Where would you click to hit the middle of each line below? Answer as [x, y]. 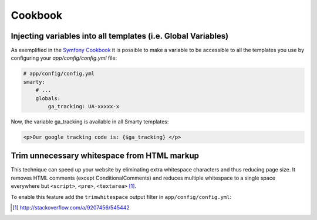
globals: [48, 98]
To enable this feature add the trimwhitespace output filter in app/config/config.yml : [121, 197]
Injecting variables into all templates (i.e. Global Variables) [120, 36]
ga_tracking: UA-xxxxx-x [84, 106]
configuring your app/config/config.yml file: [64, 58]
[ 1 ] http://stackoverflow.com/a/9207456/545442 [71, 208]
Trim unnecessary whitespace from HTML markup [105, 156]
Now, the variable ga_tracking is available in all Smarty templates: [90, 121]
